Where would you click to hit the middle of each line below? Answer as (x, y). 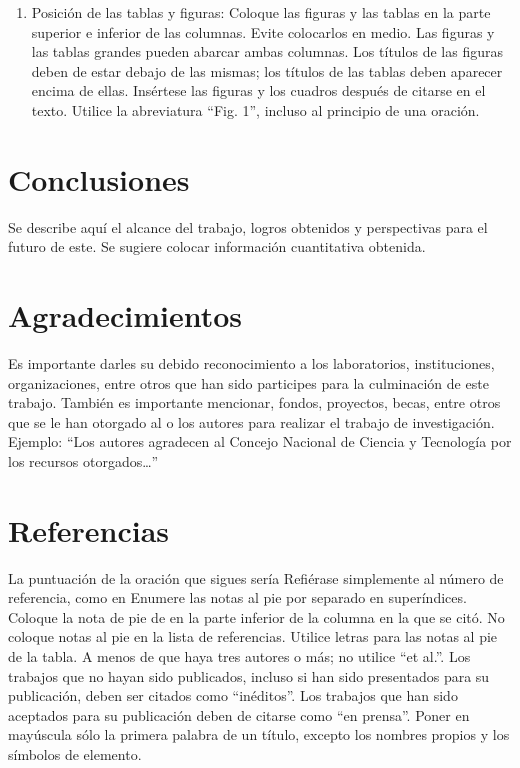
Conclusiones (99, 178)
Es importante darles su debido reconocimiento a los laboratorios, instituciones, (251, 363)
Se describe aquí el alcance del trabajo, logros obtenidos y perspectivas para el (248, 226)
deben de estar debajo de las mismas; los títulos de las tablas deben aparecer (267, 70)
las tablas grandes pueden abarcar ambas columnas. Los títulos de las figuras (267, 51)
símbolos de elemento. (75, 754)
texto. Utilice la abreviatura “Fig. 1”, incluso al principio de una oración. (255, 109)
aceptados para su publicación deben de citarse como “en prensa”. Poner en (239, 714)
